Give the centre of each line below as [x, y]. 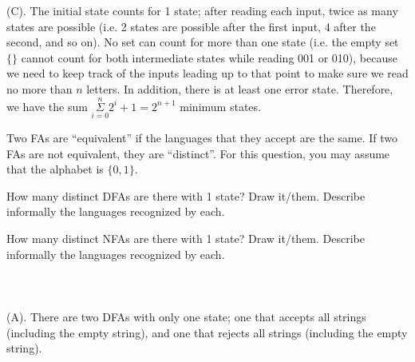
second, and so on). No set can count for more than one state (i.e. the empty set [203, 42]
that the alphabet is [55, 169]
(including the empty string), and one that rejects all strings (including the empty [207, 332]
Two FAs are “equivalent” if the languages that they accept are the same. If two [202, 137]
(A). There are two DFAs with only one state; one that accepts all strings [186, 316]
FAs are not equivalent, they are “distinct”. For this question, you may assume [198, 153]
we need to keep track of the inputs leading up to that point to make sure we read [207, 73]
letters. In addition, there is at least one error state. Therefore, [240, 88]
